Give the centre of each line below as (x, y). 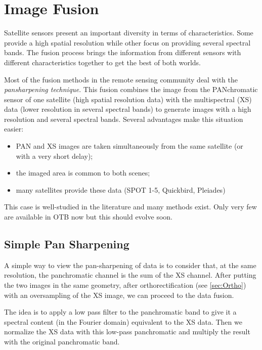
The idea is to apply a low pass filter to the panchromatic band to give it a (120, 312)
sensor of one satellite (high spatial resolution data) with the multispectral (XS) (128, 99)
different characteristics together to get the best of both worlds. (102, 62)
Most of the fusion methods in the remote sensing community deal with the (121, 79)
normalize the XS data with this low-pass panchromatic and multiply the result (127, 332)
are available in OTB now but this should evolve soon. (88, 217)
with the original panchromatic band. (62, 341)
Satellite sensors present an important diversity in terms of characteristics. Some (129, 33)
